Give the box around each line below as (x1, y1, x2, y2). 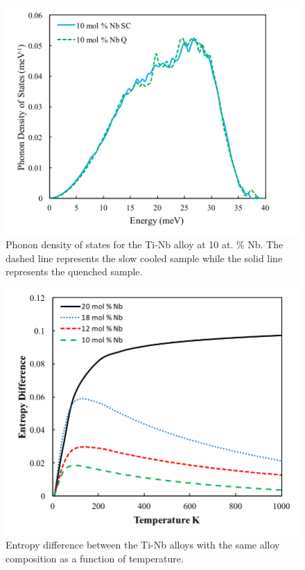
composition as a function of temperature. (6, 551, 184, 565)
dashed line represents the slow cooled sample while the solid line (6, 250, 283, 265)
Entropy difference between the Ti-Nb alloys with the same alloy (6, 537, 280, 552)
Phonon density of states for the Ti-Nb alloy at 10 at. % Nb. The (6, 237, 284, 252)
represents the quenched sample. (6, 264, 143, 279)
